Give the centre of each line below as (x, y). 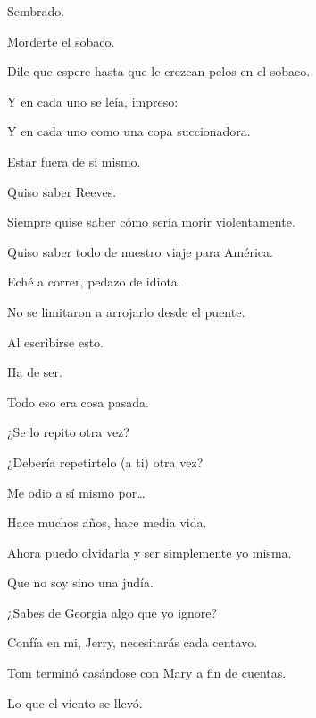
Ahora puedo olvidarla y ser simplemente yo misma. (150, 552)
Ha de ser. (35, 372)
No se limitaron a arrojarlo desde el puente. (126, 311)
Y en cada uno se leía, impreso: (93, 101)
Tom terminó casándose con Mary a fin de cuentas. (147, 673)
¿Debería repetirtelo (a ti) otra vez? (105, 462)
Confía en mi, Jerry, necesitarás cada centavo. (133, 642)
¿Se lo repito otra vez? (68, 432)
